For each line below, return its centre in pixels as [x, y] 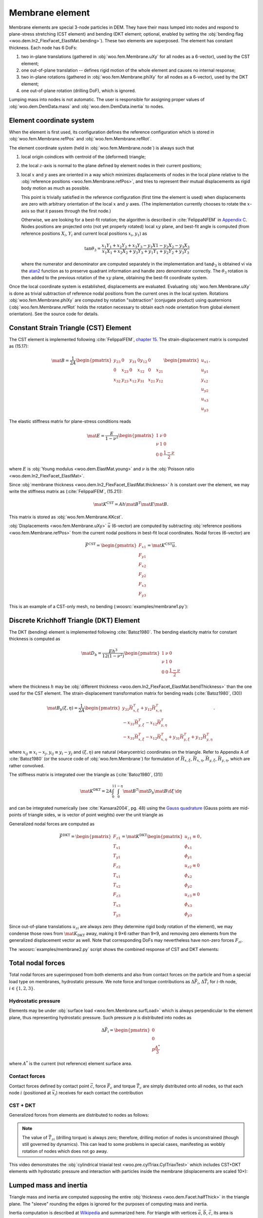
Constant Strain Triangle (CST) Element [70, 328]
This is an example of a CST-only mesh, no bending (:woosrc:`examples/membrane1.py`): [99, 607]
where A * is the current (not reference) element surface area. [71, 1063]
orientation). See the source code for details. [54, 314]
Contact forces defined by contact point [49, 1086]
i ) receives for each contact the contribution [99, 1093]
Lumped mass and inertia [48, 1186]
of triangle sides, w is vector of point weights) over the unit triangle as [93, 815]
